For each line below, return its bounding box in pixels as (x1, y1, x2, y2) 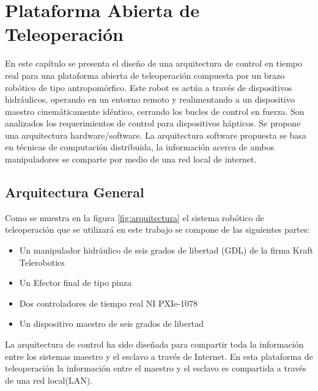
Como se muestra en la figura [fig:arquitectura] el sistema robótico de (5, 211, 265, 224)
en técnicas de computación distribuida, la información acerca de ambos (5, 141, 275, 153)
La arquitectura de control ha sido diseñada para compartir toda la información (5, 338, 304, 351)
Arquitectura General (5, 183, 144, 202)
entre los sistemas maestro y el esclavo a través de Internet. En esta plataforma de (5, 349, 313, 362)
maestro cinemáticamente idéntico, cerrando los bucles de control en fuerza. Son (5, 104, 305, 117)
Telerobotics (19, 255, 65, 268)
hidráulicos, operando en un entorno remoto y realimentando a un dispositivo (5, 93, 295, 106)
